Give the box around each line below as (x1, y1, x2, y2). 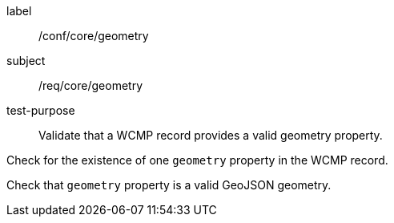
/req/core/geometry (38, 79, 143, 92)
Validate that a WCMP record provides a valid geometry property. (38, 128, 383, 142)
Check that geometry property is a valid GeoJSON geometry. (6, 178, 332, 192)
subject (6, 54, 46, 67)
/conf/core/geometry (38, 29, 149, 43)
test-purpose (6, 103, 75, 117)
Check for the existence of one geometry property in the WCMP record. (6, 153, 388, 167)
